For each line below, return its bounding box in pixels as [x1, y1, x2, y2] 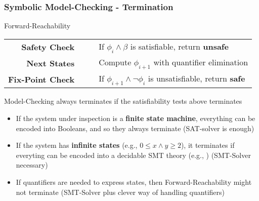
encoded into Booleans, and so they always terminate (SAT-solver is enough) [16, 123, 254, 133]
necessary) [16, 159, 48, 170]
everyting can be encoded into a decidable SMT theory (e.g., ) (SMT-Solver [16, 149, 251, 160]
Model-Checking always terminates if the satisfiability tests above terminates [4, 96, 242, 106]
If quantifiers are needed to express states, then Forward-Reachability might [16, 176, 252, 187]
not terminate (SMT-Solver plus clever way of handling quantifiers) [16, 186, 225, 197]
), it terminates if [181, 140, 235, 150]
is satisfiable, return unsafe [130, 40, 229, 52]
